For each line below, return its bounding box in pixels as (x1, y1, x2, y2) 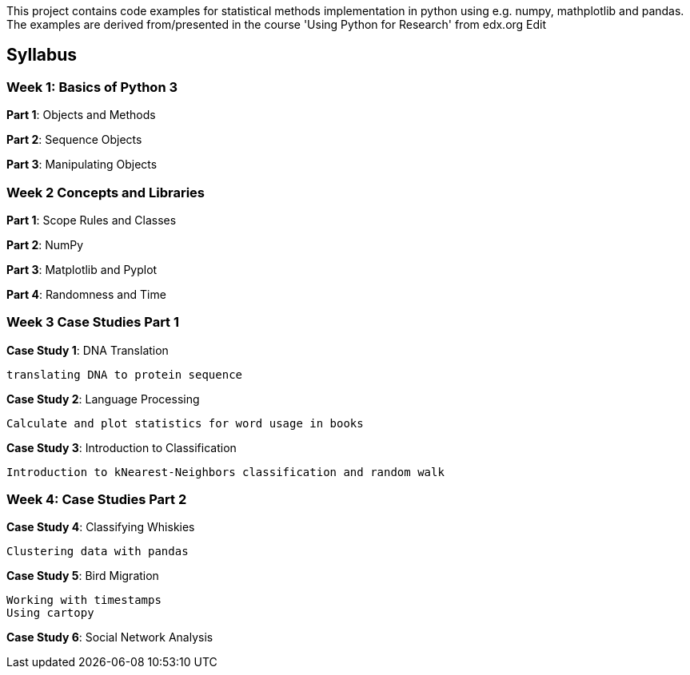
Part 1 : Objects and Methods (6, 108, 156, 122)
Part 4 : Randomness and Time (6, 287, 166, 301)
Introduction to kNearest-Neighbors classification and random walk (6, 465, 445, 478)
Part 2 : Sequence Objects (6, 133, 142, 147)
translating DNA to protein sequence (6, 367, 243, 381)
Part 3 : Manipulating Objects (6, 157, 158, 172)
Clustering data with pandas (6, 545, 189, 558)
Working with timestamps (6, 594, 162, 607)
